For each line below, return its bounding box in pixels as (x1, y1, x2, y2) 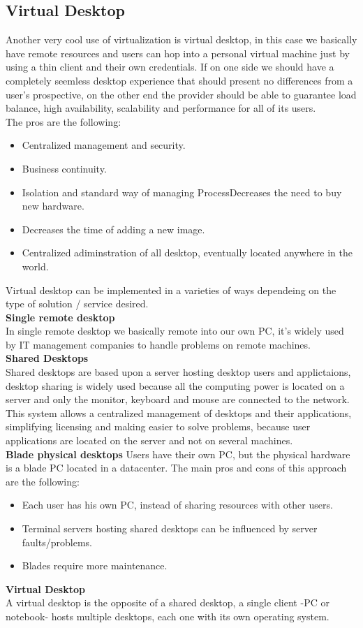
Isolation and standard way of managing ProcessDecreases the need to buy (22, 184, 342, 199)
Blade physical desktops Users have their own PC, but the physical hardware (6, 446, 350, 461)
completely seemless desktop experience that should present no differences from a (6, 73, 353, 87)
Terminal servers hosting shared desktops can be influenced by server (22, 521, 318, 536)
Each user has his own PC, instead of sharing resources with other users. (22, 497, 333, 512)
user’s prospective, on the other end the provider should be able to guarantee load (6, 87, 357, 101)
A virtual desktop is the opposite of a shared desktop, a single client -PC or (6, 595, 329, 610)
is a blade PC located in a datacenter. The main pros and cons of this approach (6, 460, 347, 475)
